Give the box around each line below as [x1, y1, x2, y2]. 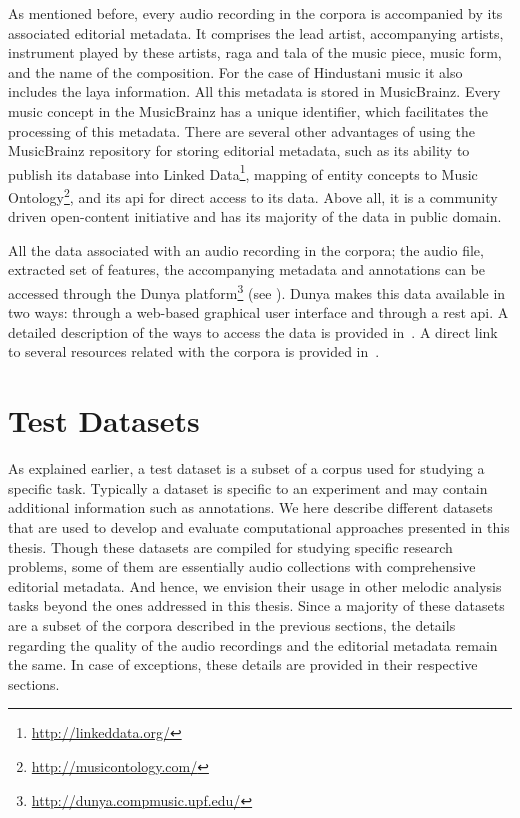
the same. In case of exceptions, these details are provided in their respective [8, 654, 478, 675]
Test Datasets [8, 400, 200, 441]
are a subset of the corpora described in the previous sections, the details [8, 614, 456, 635]
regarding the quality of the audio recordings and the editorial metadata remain [8, 634, 498, 655]
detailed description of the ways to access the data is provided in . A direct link [8, 321, 498, 342]
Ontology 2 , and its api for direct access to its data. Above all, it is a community [8, 184, 498, 207]
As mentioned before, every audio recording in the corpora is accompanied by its [8, 3, 503, 23]
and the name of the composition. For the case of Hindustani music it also [8, 61, 463, 82]
